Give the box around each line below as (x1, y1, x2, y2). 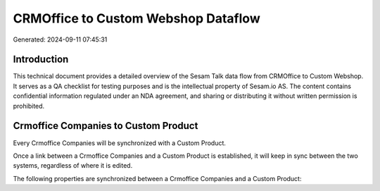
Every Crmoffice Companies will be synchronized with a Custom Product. (13, 138, 227, 147)
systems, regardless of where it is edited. (13, 161, 133, 170)
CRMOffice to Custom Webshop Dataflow (13, 11, 260, 26)
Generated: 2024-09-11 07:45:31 (13, 35, 108, 44)
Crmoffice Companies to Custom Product (13, 120, 198, 132)
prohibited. (13, 101, 45, 110)
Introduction (13, 54, 69, 66)
